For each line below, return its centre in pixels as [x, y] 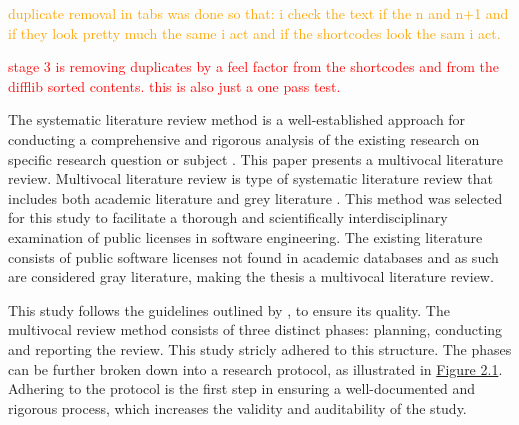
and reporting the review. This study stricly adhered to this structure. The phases [260, 348]
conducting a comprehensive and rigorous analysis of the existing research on [244, 138]
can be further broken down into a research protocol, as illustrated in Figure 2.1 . [255, 368]
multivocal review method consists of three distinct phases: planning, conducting [255, 329]
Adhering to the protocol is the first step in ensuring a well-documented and [242, 388]
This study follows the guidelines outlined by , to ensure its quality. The [229, 309]
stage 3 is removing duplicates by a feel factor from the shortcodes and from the [253, 66]
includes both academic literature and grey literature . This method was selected [255, 197]
